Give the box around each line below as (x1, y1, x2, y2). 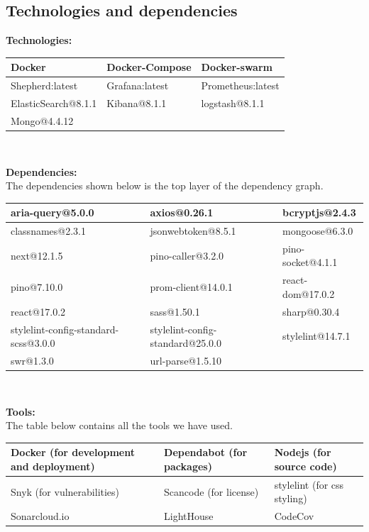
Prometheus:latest (201, 78, 280, 93)
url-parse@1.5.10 (150, 353, 222, 368)
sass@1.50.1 (150, 304, 200, 318)
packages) (164, 459, 212, 474)
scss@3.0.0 (11, 336, 55, 350)
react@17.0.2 (11, 304, 66, 318)
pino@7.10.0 (11, 279, 63, 294)
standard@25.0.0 (150, 336, 221, 350)
